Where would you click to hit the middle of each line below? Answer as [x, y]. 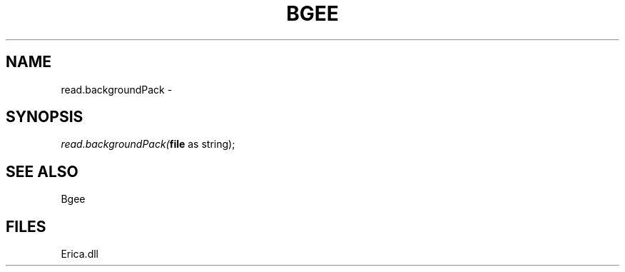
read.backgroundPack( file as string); [148, 144]
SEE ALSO [42, 171]
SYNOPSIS [45, 117]
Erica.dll [80, 254]
